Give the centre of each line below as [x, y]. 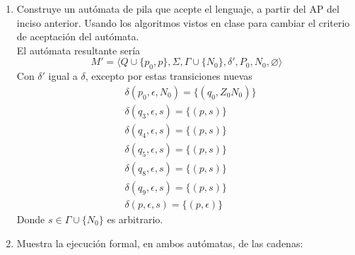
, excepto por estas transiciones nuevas [169, 76]
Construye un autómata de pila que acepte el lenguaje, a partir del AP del [178, 8]
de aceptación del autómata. [78, 36]
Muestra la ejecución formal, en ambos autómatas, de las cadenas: [160, 243]
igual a [63, 76]
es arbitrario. [135, 219]
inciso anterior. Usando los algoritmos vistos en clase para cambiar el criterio [183, 22]
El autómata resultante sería [78, 50]
